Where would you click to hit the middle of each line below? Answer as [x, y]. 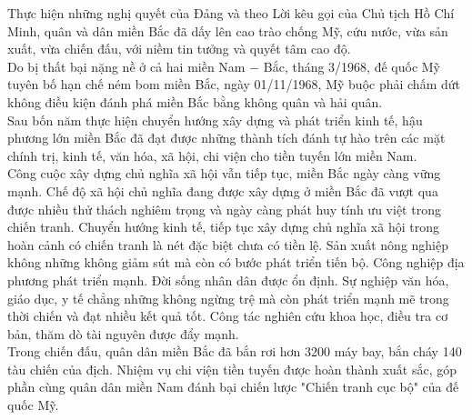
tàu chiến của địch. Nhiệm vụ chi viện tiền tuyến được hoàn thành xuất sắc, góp [232, 369]
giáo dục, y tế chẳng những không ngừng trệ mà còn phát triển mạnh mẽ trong [228, 298]
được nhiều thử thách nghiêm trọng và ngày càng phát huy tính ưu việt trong [224, 209]
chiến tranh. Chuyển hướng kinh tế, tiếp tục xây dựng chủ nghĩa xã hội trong [223, 227]
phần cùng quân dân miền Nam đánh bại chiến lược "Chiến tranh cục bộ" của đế [233, 387]
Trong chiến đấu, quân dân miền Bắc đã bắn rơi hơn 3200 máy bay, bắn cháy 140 [235, 351]
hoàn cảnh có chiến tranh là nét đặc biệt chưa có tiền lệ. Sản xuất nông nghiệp [228, 244]
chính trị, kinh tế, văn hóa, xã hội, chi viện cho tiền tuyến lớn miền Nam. [212, 155]
